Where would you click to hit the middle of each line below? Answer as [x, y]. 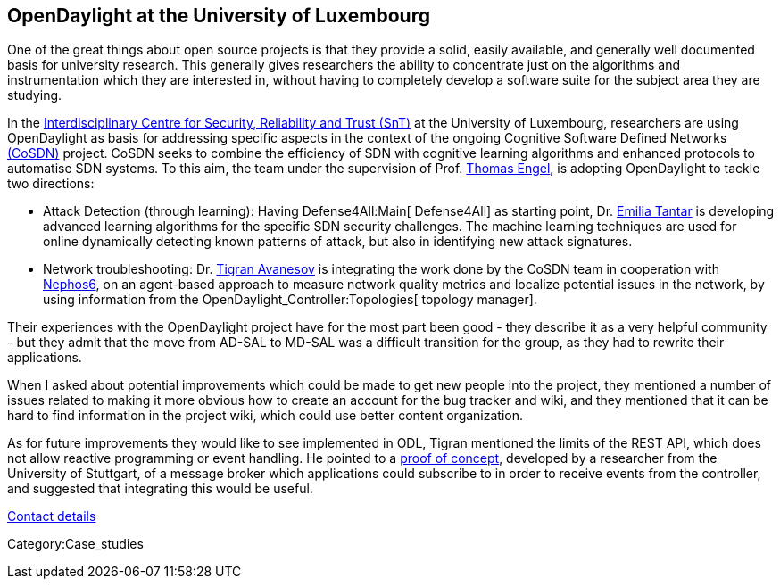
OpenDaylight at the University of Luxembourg [219, 16]
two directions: [51, 184]
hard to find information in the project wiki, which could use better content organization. [266, 416]
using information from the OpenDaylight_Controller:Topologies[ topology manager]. [290, 300]
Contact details [52, 516]
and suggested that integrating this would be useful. [160, 489]
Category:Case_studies [75, 544]
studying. [35, 95]
